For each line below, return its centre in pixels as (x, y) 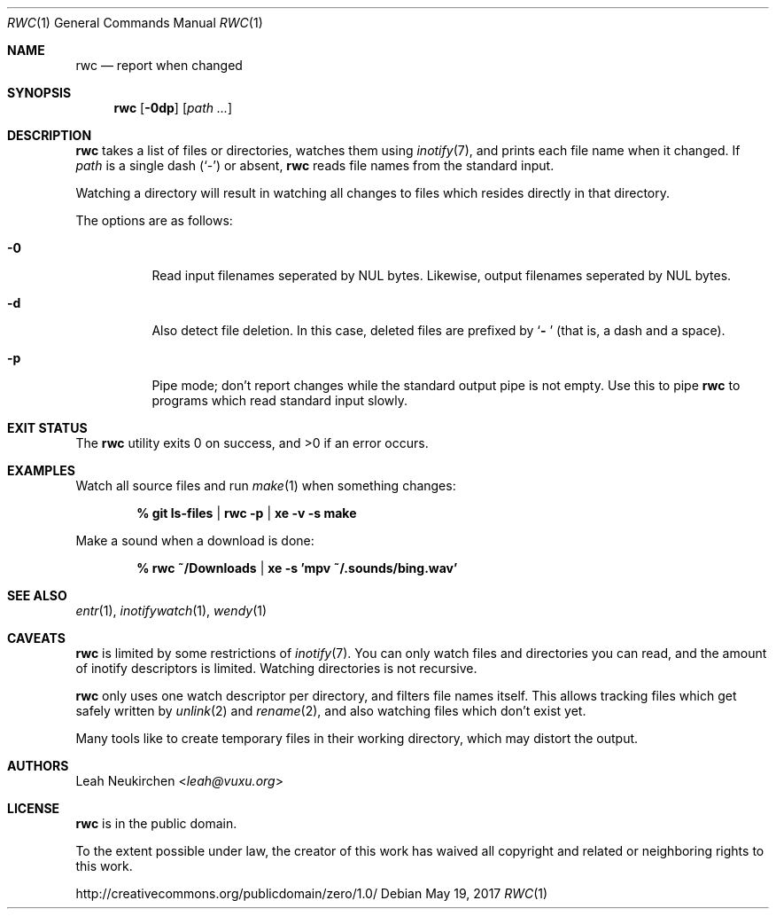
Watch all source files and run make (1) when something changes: (266, 485)
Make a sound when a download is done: (195, 540)
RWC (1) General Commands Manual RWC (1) (135, 23)
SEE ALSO (37, 595)
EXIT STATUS (47, 428)
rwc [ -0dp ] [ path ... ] (173, 108)
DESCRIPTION (50, 135)
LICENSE (34, 808)
